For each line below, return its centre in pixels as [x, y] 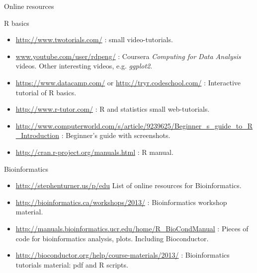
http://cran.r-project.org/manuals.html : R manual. [94, 152]
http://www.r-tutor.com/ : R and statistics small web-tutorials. [113, 109]
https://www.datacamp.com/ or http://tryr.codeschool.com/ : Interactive [128, 82]
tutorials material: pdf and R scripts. [72, 264]
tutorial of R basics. [46, 92]
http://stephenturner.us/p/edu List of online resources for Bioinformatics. [128, 185]
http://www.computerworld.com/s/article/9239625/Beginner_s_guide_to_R [134, 125]
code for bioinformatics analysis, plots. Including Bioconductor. [112, 238]
